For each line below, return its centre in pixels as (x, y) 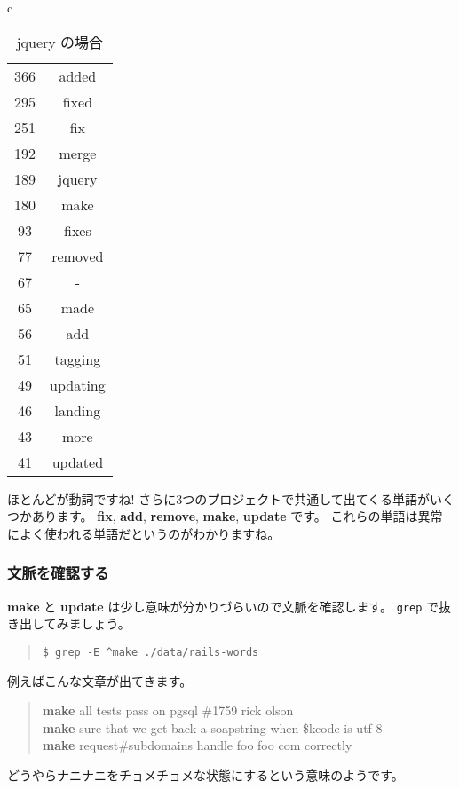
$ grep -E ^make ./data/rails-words (150, 652)
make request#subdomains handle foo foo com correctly (197, 745)
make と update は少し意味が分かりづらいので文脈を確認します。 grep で (223, 606)
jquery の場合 (60, 42)
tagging (78, 359)
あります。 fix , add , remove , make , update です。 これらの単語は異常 (237, 516)
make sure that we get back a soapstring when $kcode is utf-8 (212, 727)
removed (78, 256)
